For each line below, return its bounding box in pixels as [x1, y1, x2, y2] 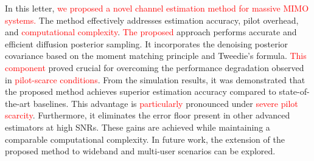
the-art [5, 97, 31, 109]
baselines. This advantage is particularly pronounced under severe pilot [33, 97, 298, 109]
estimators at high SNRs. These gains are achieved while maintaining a [5, 120, 270, 133]
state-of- [279, 85, 310, 98]
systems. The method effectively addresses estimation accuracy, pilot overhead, [5, 13, 299, 26]
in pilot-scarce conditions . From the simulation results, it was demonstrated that [5, 73, 305, 86]
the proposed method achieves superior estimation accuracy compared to [5, 85, 276, 98]
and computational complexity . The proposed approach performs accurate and [5, 26, 297, 38]
